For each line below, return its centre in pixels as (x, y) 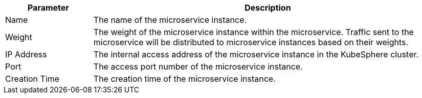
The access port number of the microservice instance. (198, 67)
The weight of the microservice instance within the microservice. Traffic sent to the (253, 32)
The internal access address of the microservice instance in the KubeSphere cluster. (256, 54)
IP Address (26, 54)
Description (268, 8)
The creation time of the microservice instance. (184, 79)
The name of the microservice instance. (170, 20)
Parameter (48, 8)
